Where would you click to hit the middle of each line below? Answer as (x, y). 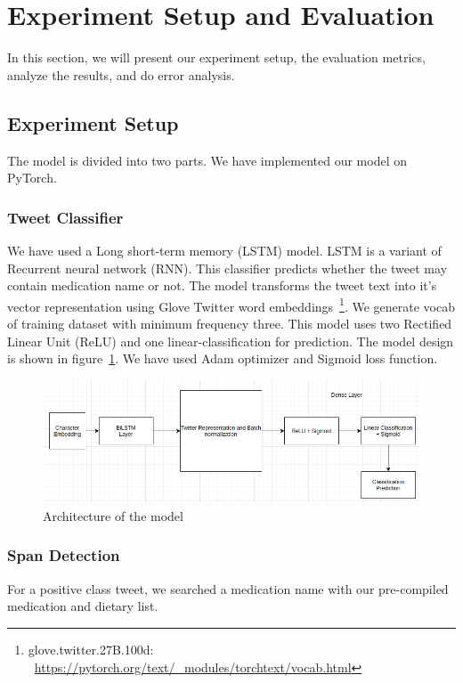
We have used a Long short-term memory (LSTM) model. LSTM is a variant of (224, 250)
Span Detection (64, 555)
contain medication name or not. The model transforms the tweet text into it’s (222, 285)
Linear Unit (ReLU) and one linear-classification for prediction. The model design (231, 341)
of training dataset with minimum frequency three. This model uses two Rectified (230, 323)
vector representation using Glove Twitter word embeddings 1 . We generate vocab (231, 305)
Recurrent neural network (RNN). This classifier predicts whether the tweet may (227, 268)
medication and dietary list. (83, 606)
